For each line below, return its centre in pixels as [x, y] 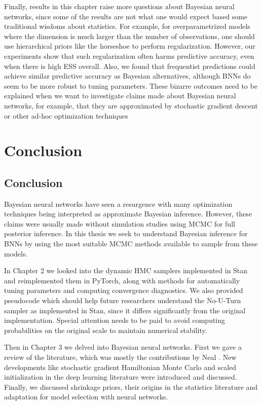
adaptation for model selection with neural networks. [86, 397]
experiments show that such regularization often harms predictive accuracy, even [129, 56]
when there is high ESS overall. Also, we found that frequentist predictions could [130, 66]
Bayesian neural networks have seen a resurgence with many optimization [118, 204]
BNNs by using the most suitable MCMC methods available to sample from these [131, 244]
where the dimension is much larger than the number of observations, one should [129, 36]
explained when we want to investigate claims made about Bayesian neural [120, 96]
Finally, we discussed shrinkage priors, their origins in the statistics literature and [131, 386]
